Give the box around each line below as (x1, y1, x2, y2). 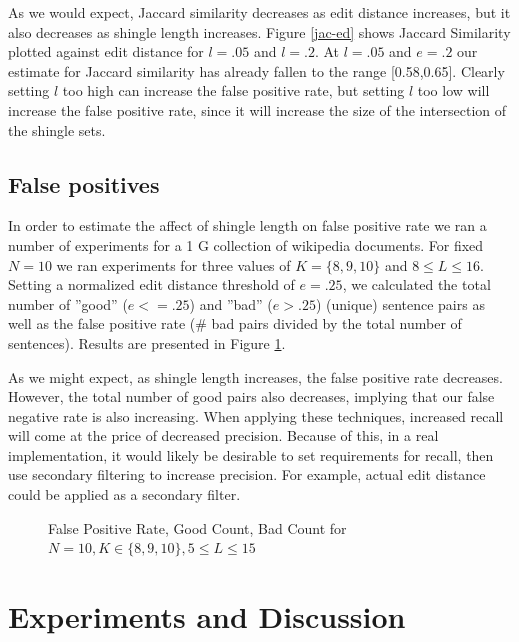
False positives (8, 168, 160, 199)
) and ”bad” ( (189, 293, 273, 314)
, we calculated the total (342, 274, 491, 295)
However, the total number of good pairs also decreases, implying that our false (8, 386, 495, 407)
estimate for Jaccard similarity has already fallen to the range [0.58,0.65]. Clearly (8, 60, 505, 81)
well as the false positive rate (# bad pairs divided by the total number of (8, 313, 462, 334)
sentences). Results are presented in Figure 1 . (8, 332, 286, 353)
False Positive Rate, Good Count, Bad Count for (48, 517, 347, 538)
